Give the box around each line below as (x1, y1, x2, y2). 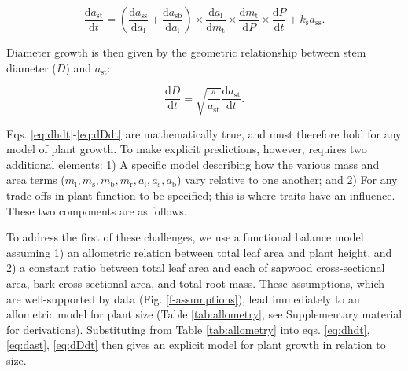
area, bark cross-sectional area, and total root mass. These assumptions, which (6, 274, 385, 291)
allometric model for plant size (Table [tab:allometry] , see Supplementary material (6, 306, 402, 322)
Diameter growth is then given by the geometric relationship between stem (6, 44, 366, 60)
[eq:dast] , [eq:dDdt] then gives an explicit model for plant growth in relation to (6, 336, 386, 353)
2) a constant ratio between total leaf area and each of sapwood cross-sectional (6, 259, 385, 276)
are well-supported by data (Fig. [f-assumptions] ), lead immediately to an (6, 290, 360, 307)
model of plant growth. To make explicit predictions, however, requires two (6, 141, 367, 157)
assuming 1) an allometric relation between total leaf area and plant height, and (6, 244, 392, 260)
